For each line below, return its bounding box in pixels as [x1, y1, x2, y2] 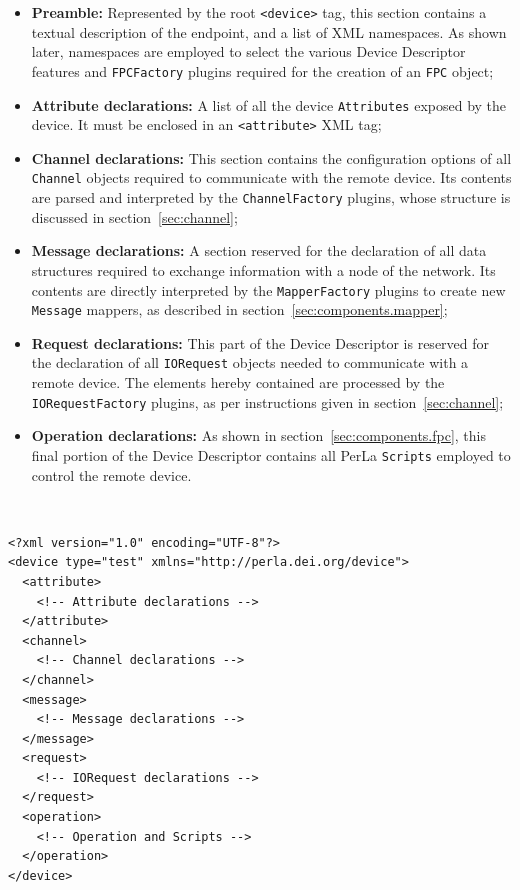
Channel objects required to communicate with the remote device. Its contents [31, 167, 512, 188]
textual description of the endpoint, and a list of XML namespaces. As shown [31, 21, 507, 42]
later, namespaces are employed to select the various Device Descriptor [31, 41, 466, 62]
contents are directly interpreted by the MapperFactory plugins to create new [31, 279, 506, 300]
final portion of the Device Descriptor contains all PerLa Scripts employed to [31, 444, 511, 465]
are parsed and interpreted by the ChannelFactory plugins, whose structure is [31, 187, 511, 208]
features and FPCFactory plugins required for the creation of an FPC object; [31, 60, 494, 81]
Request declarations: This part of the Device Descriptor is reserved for [31, 332, 490, 353]
